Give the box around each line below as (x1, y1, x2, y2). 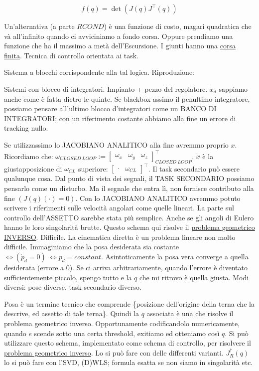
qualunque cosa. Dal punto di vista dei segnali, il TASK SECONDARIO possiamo (4, 173, 255, 184)
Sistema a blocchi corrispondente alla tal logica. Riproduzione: (4, 67, 194, 77)
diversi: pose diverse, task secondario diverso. (4, 282, 141, 292)
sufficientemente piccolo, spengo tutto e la (4, 272, 132, 282)
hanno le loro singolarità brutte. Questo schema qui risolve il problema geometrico (4, 222, 255, 232)
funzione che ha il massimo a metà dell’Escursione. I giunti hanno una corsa (4, 40, 236, 51)
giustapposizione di (4, 163, 62, 174)
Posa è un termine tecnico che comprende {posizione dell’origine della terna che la (4, 298, 255, 309)
